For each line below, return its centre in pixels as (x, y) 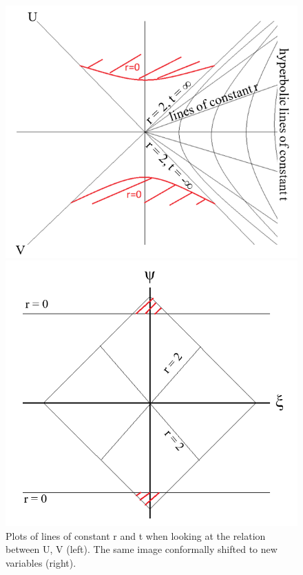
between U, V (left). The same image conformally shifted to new (142, 549)
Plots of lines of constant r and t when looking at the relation (136, 535)
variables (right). (41, 562)
